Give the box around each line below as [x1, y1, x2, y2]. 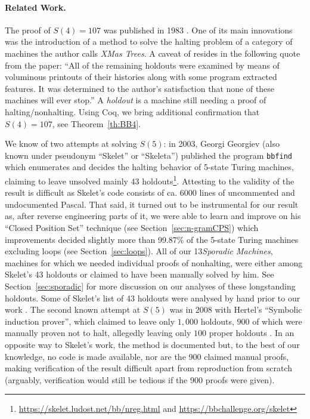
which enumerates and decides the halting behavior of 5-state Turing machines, [5, 161, 294, 173]
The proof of [5, 23, 51, 36]
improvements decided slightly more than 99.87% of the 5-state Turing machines [5, 233, 299, 245]
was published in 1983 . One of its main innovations [103, 23, 293, 36]
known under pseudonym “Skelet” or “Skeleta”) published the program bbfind [5, 149, 292, 161]
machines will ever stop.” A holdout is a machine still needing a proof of [5, 94, 266, 106]
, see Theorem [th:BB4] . [52, 117, 141, 130]
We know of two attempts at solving [5, 137, 137, 150]
